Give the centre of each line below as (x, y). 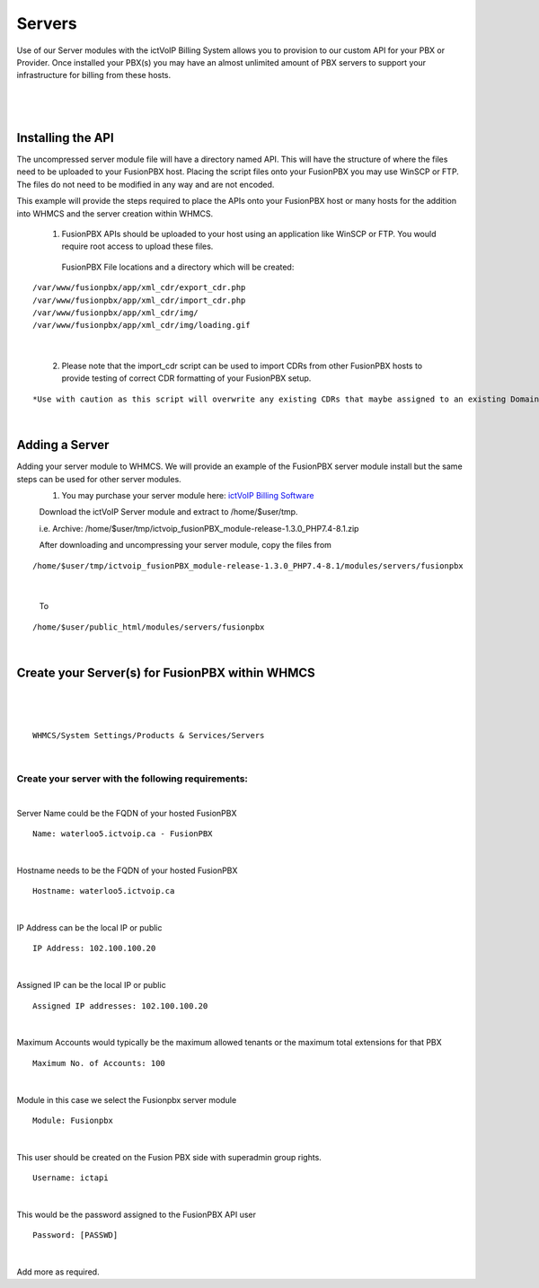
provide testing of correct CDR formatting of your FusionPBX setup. (186, 378)
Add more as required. (58, 1272)
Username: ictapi (71, 1178)
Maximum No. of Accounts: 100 (99, 1063)
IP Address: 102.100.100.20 (94, 948)
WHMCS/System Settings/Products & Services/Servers (149, 735)
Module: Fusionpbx (73, 1120)
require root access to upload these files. (137, 246)
